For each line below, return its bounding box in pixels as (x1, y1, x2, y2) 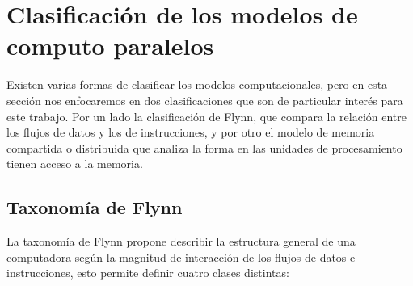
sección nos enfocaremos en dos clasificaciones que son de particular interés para (6, 91, 403, 108)
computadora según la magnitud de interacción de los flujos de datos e (6, 248, 356, 265)
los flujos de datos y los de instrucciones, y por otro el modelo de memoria (6, 124, 375, 141)
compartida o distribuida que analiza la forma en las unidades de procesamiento (6, 139, 402, 156)
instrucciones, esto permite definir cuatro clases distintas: (6, 264, 289, 281)
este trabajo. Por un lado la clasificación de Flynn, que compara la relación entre (6, 107, 407, 124)
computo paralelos (6, 29, 214, 62)
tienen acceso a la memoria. (6, 155, 143, 172)
